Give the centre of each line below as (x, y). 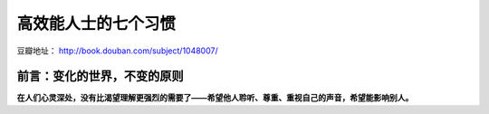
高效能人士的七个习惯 (96, 24)
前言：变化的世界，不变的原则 (100, 76)
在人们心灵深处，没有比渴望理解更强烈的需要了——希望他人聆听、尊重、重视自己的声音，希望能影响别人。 (215, 98)
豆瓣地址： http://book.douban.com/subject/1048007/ (117, 51)
